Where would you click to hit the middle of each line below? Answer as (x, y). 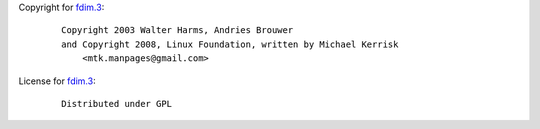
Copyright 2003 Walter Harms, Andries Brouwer (177, 30)
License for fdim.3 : (57, 81)
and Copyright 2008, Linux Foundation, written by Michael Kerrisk (230, 44)
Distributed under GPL (117, 103)
